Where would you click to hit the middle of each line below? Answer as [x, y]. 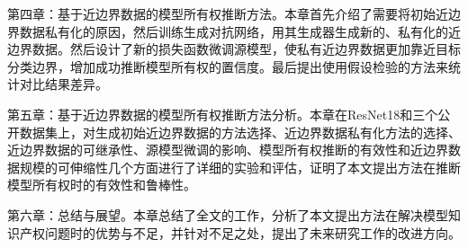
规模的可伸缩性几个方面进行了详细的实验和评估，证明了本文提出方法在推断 [240, 167]
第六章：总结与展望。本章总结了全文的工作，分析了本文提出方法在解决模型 [228, 214]
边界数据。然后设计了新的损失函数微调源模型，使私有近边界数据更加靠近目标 [234, 49]
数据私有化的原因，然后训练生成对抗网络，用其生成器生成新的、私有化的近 [240, 31]
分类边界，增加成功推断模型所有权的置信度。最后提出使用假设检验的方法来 [228, 66]
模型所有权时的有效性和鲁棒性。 [102, 185]
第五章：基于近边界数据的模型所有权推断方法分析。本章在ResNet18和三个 [223, 114]
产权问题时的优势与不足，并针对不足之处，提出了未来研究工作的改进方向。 [240, 232]
